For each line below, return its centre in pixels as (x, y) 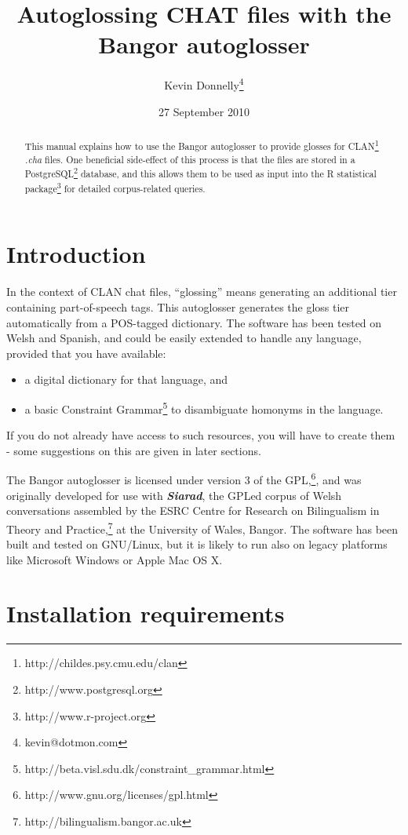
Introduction (76, 254)
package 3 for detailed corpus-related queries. (115, 187)
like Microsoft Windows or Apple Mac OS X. (115, 559)
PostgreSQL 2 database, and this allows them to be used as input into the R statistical (200, 173)
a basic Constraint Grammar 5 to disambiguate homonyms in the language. (204, 407)
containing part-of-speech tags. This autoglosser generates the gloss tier (178, 307)
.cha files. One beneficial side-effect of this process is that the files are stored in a (190, 159)
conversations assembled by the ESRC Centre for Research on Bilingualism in (193, 510)
